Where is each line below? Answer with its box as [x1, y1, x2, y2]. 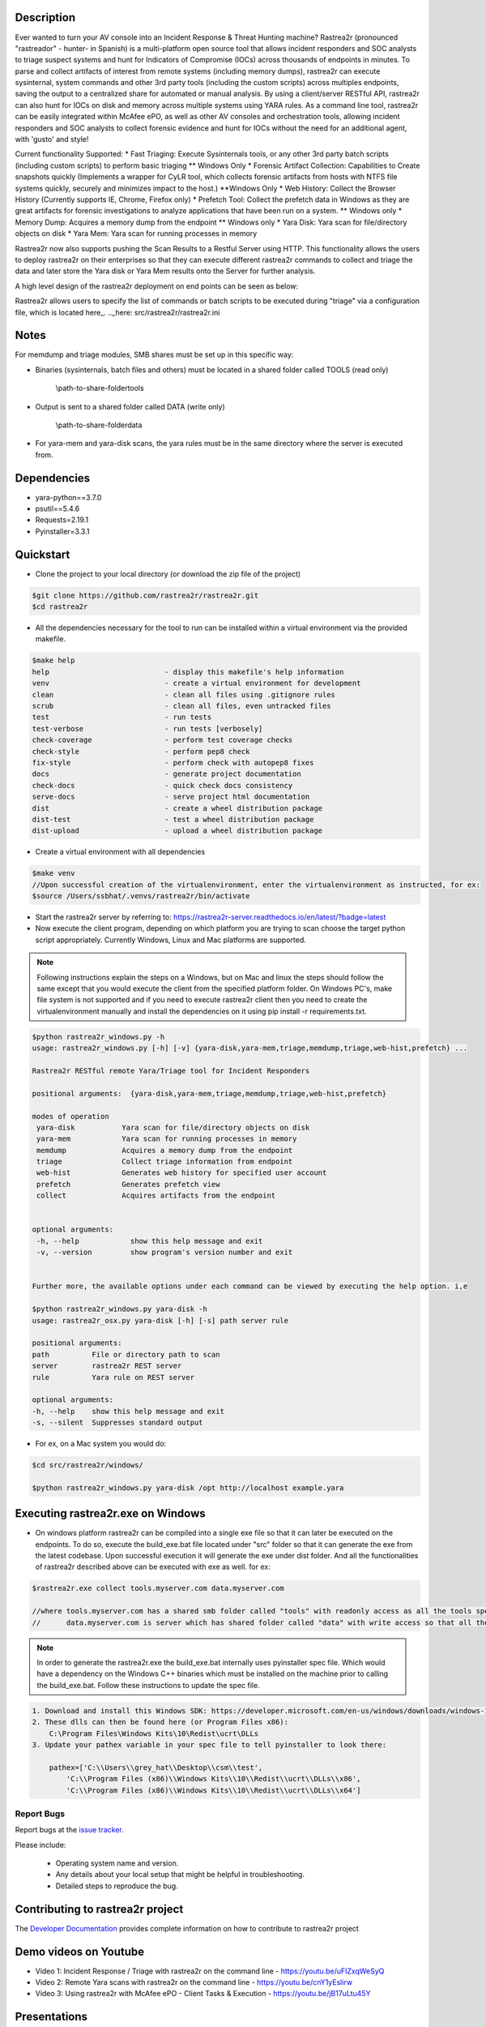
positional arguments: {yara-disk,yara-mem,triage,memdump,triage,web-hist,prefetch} [32, 1089, 387, 1098]
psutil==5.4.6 [35, 504, 80, 514]
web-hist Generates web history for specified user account [36, 1168, 327, 1177]
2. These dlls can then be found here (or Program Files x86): [32, 1717, 289, 1727]
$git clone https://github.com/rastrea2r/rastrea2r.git [32, 590, 259, 600]
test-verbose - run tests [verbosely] [32, 724, 263, 733]
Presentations [15, 2010, 88, 2024]
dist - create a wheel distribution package [32, 804, 323, 812]
